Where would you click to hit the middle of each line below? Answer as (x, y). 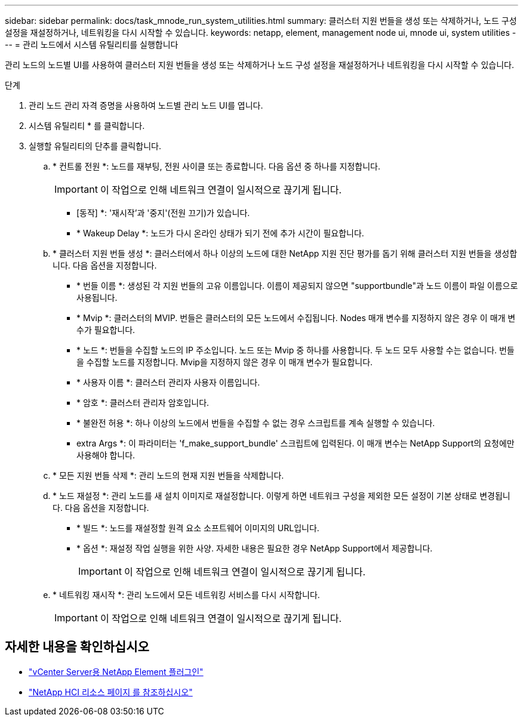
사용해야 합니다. (106, 455)
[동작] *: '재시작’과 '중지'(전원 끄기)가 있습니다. (163, 213)
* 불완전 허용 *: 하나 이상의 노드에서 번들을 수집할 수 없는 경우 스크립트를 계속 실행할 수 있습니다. (256, 423)
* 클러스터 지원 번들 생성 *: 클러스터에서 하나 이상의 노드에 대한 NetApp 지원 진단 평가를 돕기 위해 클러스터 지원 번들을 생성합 (285, 253)
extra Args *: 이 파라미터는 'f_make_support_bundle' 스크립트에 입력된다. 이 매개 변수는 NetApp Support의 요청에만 (296, 443)
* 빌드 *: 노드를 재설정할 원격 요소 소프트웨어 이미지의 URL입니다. (198, 528)
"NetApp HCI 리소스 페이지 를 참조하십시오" (111, 692)
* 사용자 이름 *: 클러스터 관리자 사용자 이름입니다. (168, 382)
